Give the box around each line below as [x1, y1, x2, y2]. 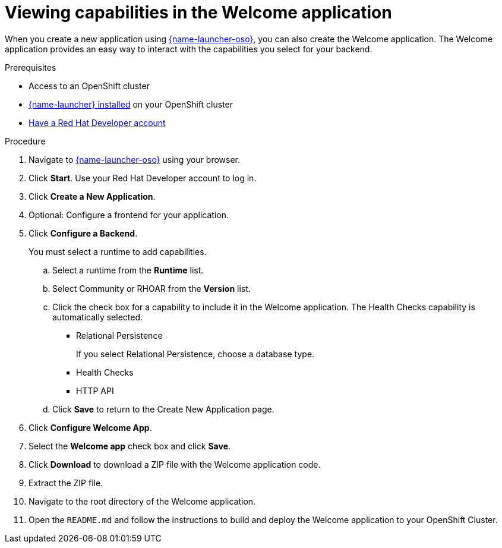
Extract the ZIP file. [29, 477, 103, 488]
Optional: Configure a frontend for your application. [29, 209, 229, 220]
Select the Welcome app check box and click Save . [29, 440, 231, 451]
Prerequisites [5, 62, 56, 73]
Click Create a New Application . [29, 191, 156, 201]
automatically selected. [52, 311, 143, 322]
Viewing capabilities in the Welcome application [5, 2, 392, 23]
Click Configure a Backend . [29, 228, 138, 238]
